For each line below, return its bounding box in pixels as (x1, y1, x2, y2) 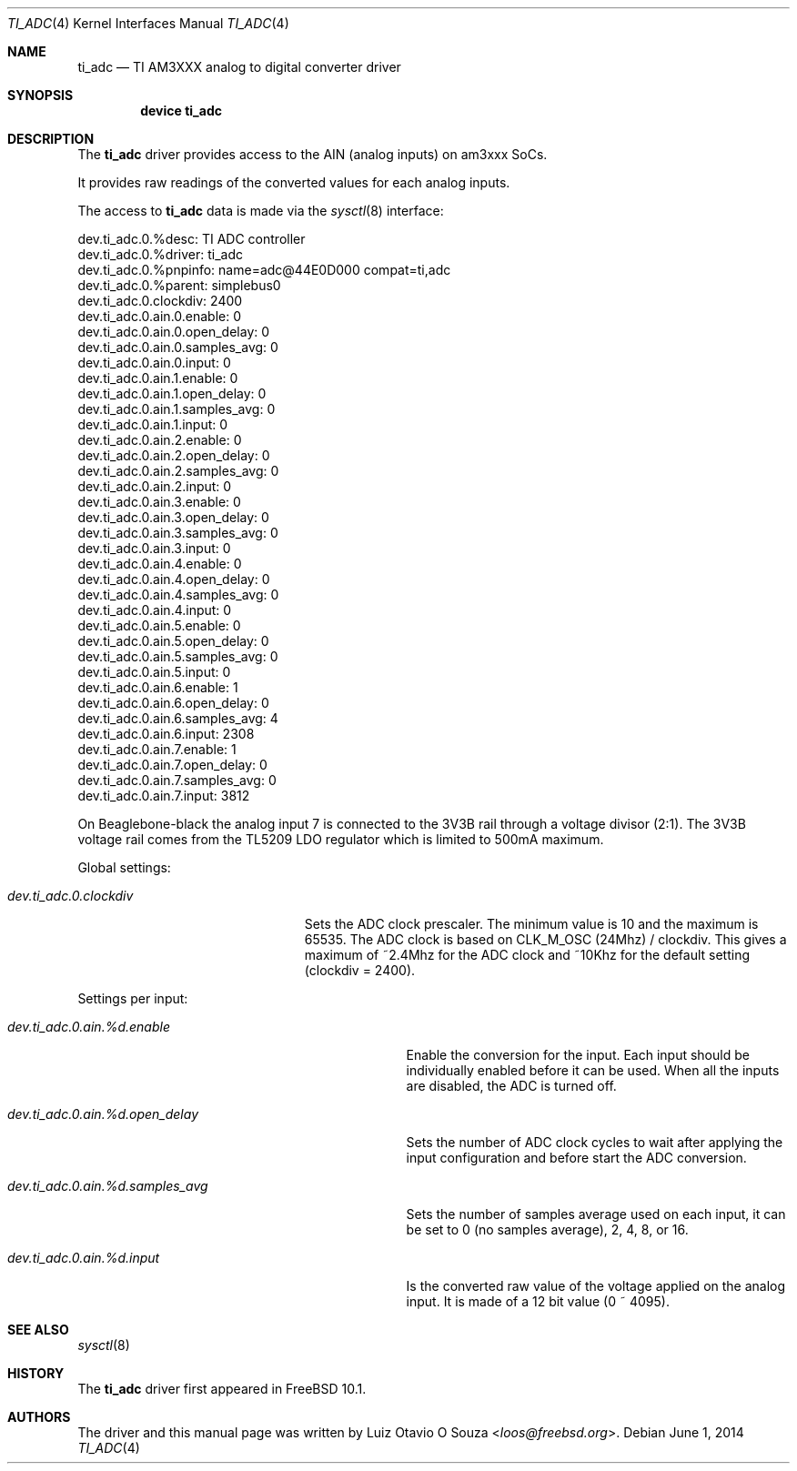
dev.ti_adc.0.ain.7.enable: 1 (77, 741, 237, 757)
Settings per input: (77, 991, 188, 1006)
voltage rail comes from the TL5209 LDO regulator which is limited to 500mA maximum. (77, 831, 604, 847)
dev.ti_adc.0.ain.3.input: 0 (77, 540, 231, 556)
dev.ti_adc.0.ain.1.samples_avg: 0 (77, 401, 276, 417)
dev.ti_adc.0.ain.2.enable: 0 (77, 432, 242, 448)
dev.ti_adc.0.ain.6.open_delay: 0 (77, 695, 269, 710)
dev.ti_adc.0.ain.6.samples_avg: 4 (77, 710, 278, 726)
